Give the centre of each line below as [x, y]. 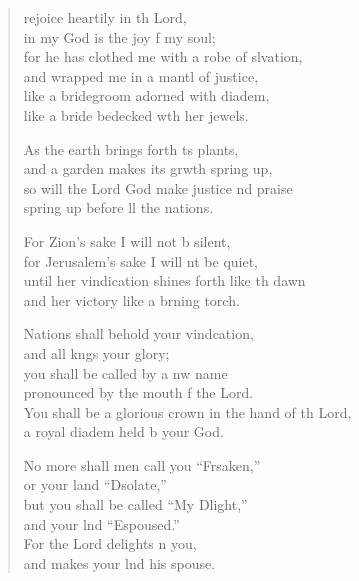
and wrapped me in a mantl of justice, [141, 75]
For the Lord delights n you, [110, 543]
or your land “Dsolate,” [95, 484]
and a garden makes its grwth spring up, [148, 168]
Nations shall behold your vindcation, [138, 333]
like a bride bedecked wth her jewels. [136, 114]
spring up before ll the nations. [118, 207]
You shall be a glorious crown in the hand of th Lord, [187, 411]
